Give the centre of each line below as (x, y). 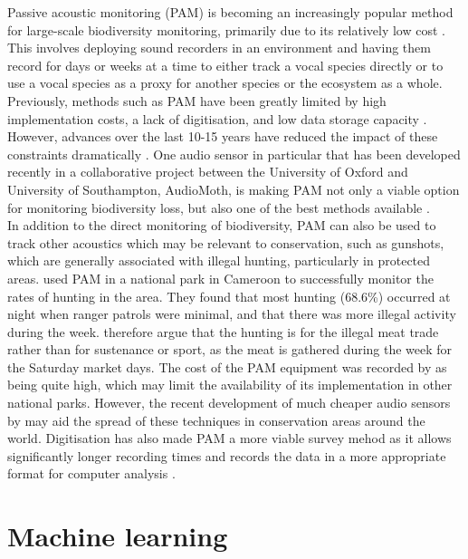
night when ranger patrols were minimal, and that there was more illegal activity (232, 314)
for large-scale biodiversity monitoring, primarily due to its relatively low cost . (226, 29)
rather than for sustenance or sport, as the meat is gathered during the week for (230, 349)
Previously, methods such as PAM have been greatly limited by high (197, 100)
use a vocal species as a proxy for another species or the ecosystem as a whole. (225, 83)
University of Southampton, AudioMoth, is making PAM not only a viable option (234, 189)
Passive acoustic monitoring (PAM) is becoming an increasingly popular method (230, 12)
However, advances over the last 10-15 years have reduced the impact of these (223, 136)
